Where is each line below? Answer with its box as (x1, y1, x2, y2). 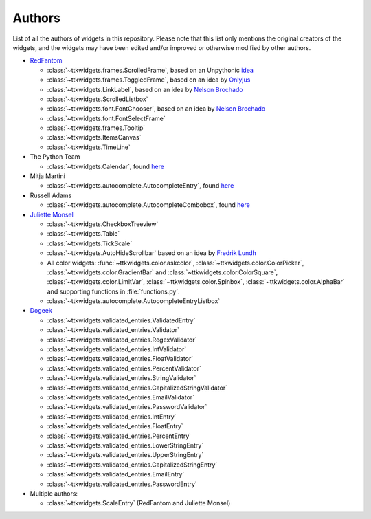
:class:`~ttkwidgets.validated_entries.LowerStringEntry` (47, 441, 204, 450)
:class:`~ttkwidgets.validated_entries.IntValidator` (47, 345, 187, 353)
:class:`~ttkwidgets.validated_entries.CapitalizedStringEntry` (47, 461, 218, 469)
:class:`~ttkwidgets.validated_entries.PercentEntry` (47, 432, 192, 440)
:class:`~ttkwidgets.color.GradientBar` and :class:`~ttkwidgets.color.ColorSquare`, (47, 268, 278, 276)
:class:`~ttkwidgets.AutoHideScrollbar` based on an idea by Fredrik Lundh (47, 249, 257, 257)
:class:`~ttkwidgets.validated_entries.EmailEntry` (47, 470, 185, 478)
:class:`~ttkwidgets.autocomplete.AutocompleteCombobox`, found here (47, 201, 250, 209)
